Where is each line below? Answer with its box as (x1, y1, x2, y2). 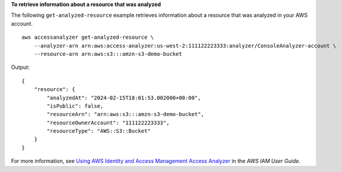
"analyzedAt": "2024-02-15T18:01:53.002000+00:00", (47, 94, 201, 101)
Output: (11, 64, 30, 71)
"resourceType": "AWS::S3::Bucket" (47, 128, 151, 135)
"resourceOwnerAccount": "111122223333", (47, 119, 170, 126)
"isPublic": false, (47, 102, 104, 110)
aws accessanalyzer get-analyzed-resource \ (21, 34, 155, 41)
